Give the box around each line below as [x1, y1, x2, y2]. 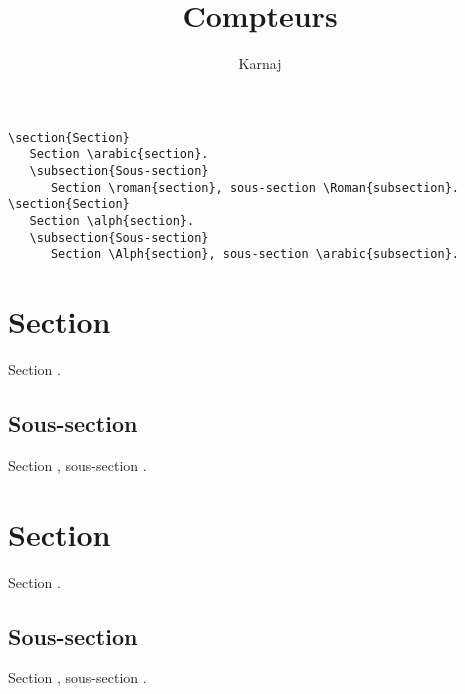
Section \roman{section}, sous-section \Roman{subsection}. [50, 180, 460, 195]
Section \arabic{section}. [29, 147, 209, 162]
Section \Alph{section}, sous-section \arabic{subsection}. [50, 247, 460, 262]
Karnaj [238, 53, 282, 74]
